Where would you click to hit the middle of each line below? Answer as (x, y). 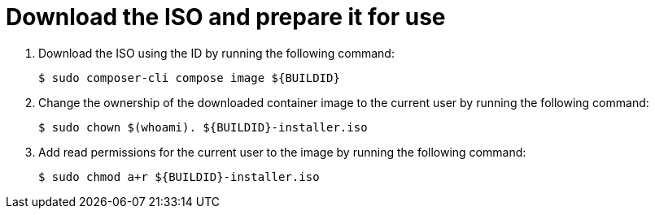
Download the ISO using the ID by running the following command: (216, 53)
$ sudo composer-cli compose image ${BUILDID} (189, 77)
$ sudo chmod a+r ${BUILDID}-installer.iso (179, 176)
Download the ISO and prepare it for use (226, 17)
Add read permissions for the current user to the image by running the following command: (282, 152)
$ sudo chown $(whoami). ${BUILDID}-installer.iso (203, 127)
